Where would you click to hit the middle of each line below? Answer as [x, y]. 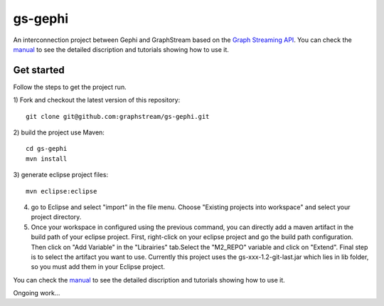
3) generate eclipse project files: [61, 175]
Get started [39, 70]
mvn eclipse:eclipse [62, 191]
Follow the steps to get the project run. [70, 87]
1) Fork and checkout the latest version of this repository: [97, 100]
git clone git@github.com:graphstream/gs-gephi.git [118, 116]
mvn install [47, 159]
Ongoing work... [37, 293]
